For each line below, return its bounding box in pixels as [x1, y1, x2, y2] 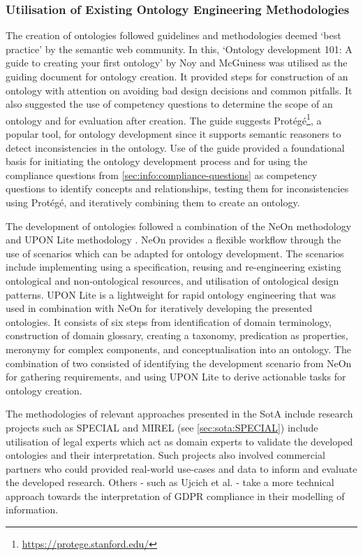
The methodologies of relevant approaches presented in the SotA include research [6, 406, 353, 421]
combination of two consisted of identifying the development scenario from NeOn [6, 355, 352, 370]
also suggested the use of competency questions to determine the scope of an [6, 97, 333, 111]
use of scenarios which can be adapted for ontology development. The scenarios [6, 245, 344, 260]
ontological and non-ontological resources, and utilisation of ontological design [6, 273, 339, 287]
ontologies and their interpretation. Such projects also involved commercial [6, 448, 325, 462]
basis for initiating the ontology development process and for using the [6, 154, 308, 169]
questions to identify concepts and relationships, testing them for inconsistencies [6, 181, 349, 196]
